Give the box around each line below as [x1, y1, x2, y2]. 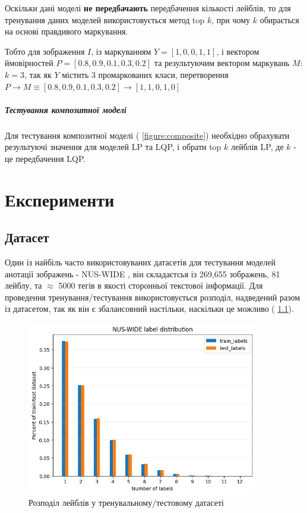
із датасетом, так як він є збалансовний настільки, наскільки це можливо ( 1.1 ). [5, 302, 294, 315]
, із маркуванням [91, 45, 151, 57]
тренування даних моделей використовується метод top [5, 13, 205, 26]
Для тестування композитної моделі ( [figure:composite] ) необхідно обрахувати [5, 129, 290, 141]
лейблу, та [5, 279, 42, 292]
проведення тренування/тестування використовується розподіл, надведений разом [5, 290, 300, 303]
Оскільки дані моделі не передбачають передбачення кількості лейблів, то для [5, 2, 291, 14]
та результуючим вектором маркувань [154, 57, 290, 69]
